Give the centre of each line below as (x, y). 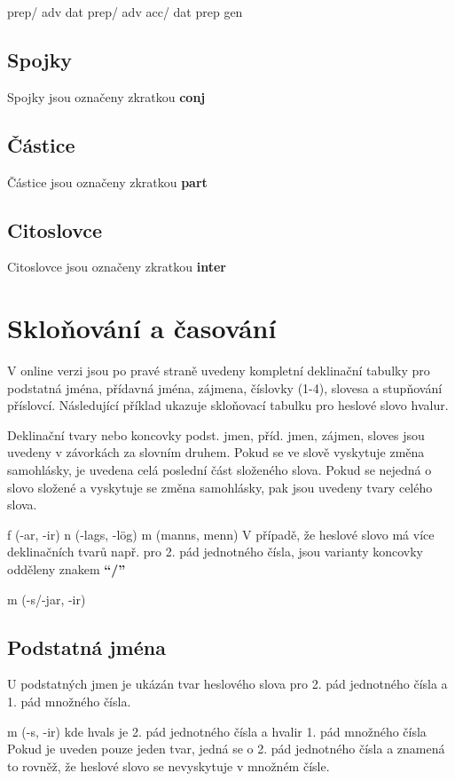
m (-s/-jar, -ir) (47, 599)
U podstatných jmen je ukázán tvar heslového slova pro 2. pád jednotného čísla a (227, 684)
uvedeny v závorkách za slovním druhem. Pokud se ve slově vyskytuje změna (216, 452)
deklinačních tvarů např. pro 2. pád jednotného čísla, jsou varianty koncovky (215, 552)
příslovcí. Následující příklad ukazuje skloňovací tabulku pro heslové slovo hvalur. (228, 405)
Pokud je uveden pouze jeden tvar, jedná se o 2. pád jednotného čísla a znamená (226, 749)
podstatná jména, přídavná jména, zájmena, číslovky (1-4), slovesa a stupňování (225, 387)
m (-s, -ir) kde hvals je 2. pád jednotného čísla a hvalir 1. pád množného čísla (217, 731)
